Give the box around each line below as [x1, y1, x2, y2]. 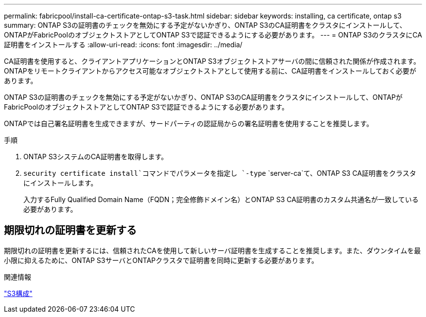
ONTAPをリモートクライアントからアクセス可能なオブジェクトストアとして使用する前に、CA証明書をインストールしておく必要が [4, 67, 416, 75]
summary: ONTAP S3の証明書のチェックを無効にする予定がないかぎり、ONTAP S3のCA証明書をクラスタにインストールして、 [4, 21, 407, 29]
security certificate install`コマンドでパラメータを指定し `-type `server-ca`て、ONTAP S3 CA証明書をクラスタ [23, 169, 416, 177]
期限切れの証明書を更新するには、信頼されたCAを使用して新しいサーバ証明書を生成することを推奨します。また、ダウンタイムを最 [4, 246, 421, 255]
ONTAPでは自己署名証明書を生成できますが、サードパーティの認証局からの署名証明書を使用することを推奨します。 [4, 119, 373, 128]
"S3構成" [4, 289, 33, 298]
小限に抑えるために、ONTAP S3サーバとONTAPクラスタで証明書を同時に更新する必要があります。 [4, 256, 319, 264]
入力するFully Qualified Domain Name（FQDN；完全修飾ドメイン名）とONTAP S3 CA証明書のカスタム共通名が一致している [23, 195, 419, 204]
